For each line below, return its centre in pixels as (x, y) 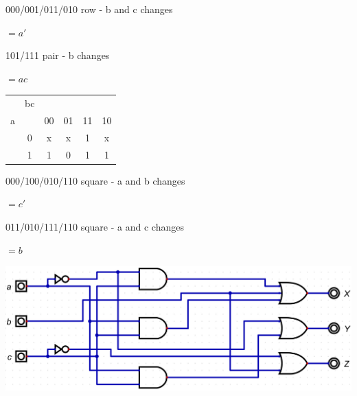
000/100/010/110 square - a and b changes (95, 180)
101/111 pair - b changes (58, 55)
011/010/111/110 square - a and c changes (95, 226)
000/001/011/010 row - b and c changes (89, 9)
